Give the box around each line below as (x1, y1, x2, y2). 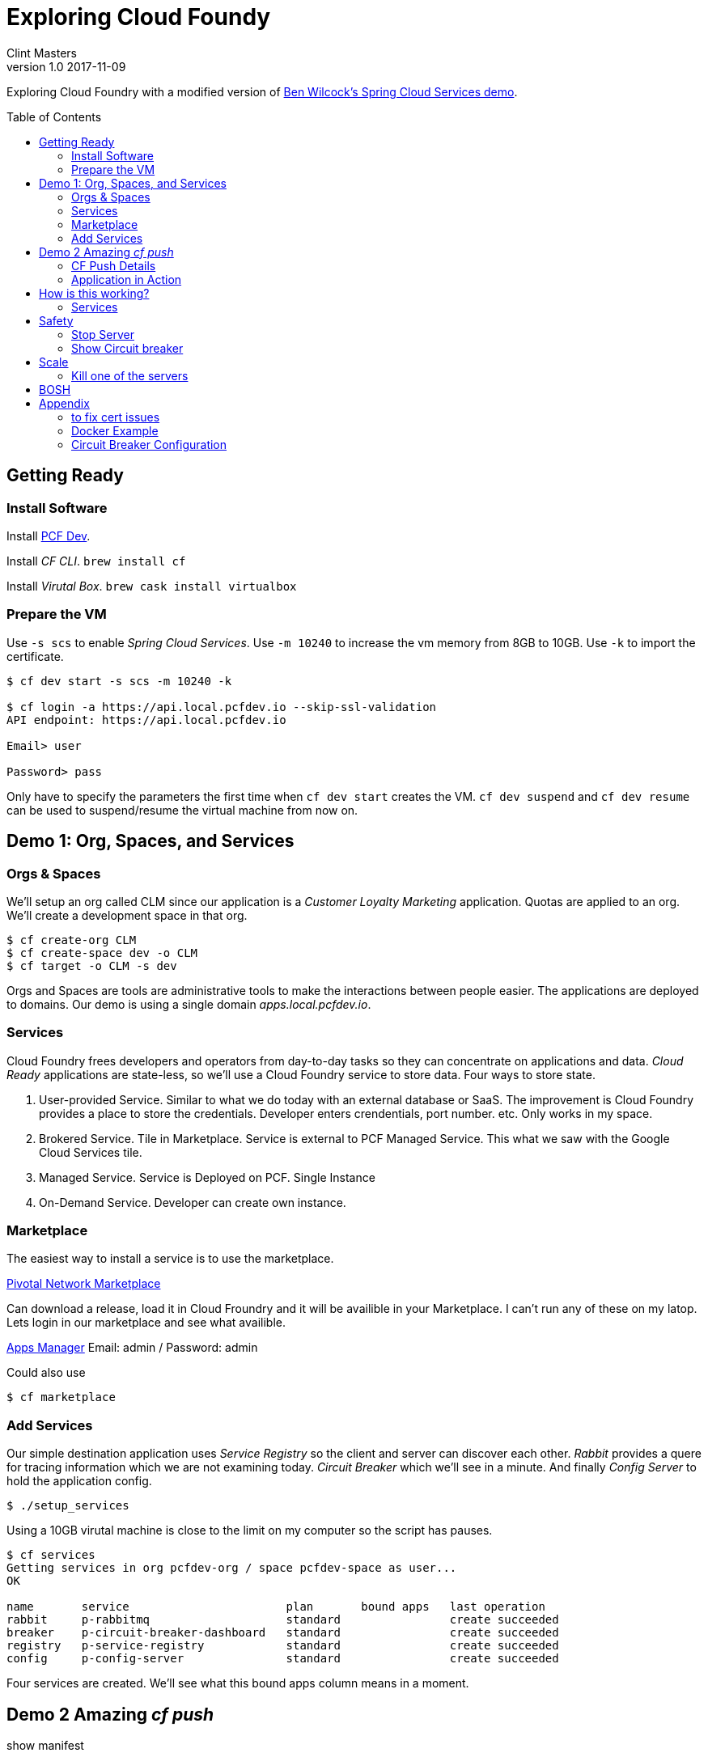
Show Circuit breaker (71, 341, 184, 355)
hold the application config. (6, 1474, 152, 1488)
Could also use (6, 1365, 86, 1380)
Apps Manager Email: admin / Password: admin (6, 1340, 258, 1355)
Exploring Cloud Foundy (6, 3, 271, 31)
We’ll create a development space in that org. (6, 908, 248, 922)
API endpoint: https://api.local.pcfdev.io (6, 713, 286, 726)
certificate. (6, 649, 64, 663)
